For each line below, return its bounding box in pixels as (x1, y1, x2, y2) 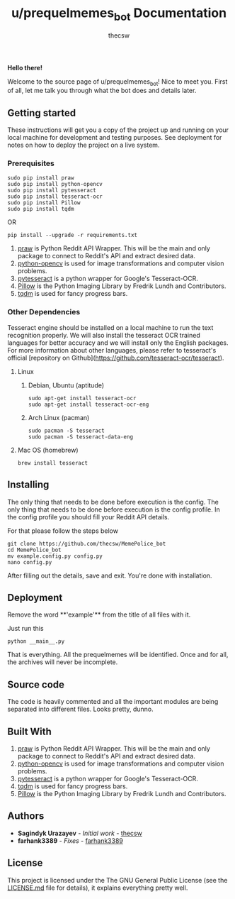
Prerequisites (7, 158, 55, 168)
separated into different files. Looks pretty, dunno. (7, 705, 154, 714)
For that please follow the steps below (7, 526, 119, 535)
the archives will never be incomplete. (7, 658, 118, 666)
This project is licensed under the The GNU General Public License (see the (7, 876, 228, 884)
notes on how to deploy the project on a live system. (7, 140, 160, 150)
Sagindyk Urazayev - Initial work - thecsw (17, 829, 143, 837)
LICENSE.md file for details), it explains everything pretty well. (7, 883, 188, 892)
